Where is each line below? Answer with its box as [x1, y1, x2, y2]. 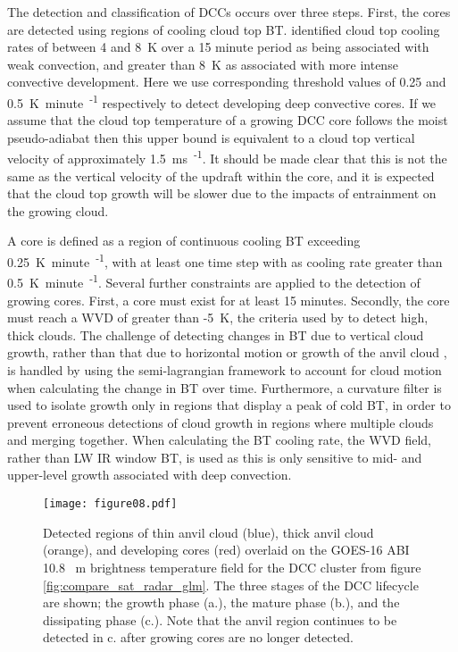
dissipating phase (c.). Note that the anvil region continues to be [43, 610, 397, 629]
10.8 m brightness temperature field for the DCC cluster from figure [43, 557, 421, 576]
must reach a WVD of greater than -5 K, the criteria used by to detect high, [7, 308, 429, 327]
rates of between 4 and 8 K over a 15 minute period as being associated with [7, 38, 429, 56]
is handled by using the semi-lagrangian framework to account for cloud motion [7, 360, 442, 379]
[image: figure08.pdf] [43, 497, 178, 511]
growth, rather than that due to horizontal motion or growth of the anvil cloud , [7, 343, 447, 362]
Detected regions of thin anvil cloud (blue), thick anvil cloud [43, 522, 374, 541]
